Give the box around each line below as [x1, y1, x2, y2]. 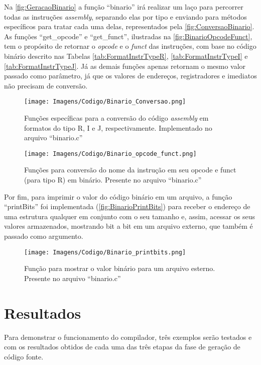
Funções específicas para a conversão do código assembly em [24, 113, 209, 123]
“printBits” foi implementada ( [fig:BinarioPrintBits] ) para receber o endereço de [4, 201, 250, 212]
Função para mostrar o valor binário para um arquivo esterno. [24, 263, 215, 273]
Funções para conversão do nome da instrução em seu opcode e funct [24, 164, 236, 175]
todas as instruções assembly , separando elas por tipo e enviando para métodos [4, 11, 247, 22]
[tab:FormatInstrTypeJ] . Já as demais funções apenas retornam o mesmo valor [4, 60, 246, 71]
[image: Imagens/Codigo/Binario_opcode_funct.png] [24, 150, 197, 157]
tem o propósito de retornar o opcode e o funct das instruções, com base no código [4, 41, 256, 51]
